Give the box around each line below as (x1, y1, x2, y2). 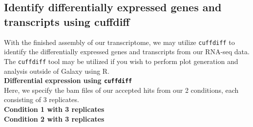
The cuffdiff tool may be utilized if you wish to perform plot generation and (4, 56, 238, 66)
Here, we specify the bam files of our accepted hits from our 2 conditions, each (4, 85, 239, 95)
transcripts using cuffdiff (4, 14, 130, 29)
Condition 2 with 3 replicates (4, 113, 105, 124)
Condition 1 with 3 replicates (4, 104, 105, 114)
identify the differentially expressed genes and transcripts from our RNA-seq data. (4, 46, 250, 57)
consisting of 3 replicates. (4, 94, 79, 105)
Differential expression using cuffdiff (4, 75, 132, 85)
